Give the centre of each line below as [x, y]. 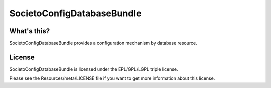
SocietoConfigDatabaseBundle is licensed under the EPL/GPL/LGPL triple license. [94, 69]
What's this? [30, 31]
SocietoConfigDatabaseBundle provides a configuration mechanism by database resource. [103, 43]
